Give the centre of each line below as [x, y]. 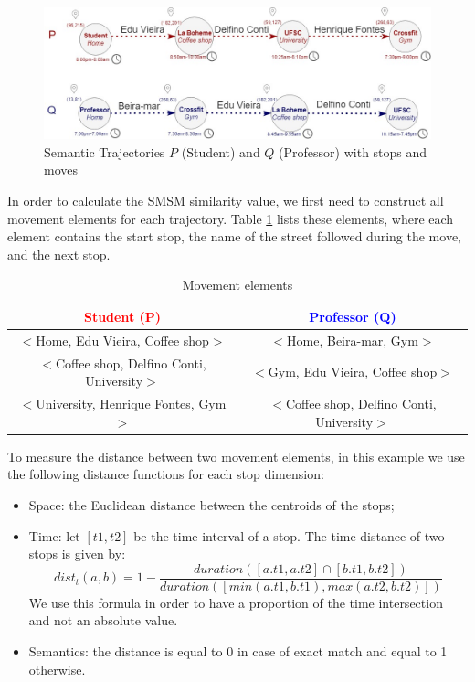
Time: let [54, 535]
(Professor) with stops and [353, 151]
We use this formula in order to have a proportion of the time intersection [236, 602]
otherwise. [57, 669]
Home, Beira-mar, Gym [353, 340]
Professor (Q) [353, 316]
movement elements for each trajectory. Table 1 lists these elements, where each [231, 218]
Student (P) [122, 316]
